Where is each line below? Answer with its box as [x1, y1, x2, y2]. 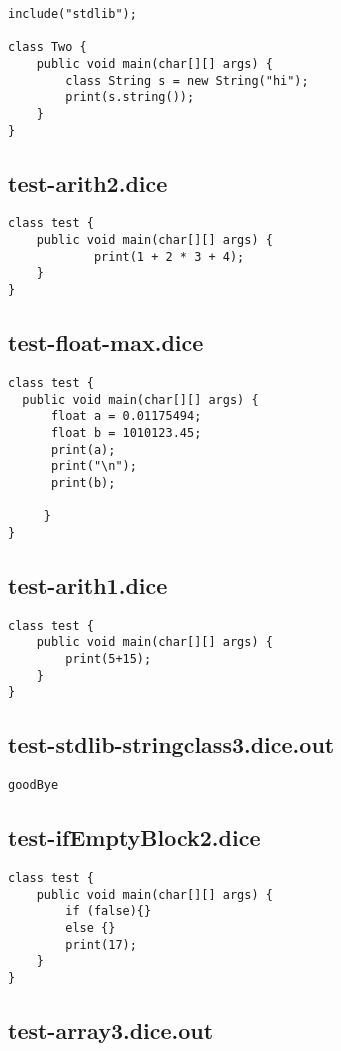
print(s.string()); [65, 90, 195, 105]
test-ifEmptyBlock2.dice [8, 822, 261, 853]
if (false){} [65, 904, 152, 919]
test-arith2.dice [8, 167, 168, 198]
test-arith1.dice [8, 569, 168, 600]
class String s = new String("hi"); [65, 73, 309, 88]
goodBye [8, 778, 59, 793]
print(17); [65, 937, 137, 952]
